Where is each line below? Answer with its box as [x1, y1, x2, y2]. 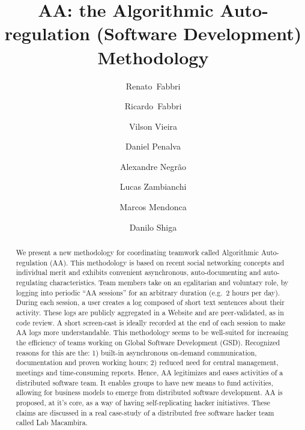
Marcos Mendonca [119, 201, 187, 213]
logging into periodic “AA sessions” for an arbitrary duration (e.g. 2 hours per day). [16, 287, 280, 297]
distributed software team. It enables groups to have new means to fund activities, [16, 377, 274, 387]
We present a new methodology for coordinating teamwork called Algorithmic [16, 247, 259, 258]
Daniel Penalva [125, 140, 181, 153]
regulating [16, 277, 48, 288]
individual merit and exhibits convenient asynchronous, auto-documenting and [16, 267, 261, 277]
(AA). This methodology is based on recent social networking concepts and [49, 257, 285, 267]
